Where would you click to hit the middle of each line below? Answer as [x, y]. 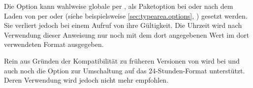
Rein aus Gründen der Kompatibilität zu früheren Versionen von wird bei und [122, 60]
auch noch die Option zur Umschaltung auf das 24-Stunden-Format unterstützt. [125, 70]
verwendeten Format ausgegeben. [54, 44]
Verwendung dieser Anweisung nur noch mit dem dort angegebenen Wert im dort [127, 34]
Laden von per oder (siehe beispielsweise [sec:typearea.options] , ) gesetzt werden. [126, 15]
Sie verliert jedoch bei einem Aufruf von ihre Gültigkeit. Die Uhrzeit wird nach [123, 25]
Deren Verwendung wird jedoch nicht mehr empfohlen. [86, 80]
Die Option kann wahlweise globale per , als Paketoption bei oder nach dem [119, 6]
